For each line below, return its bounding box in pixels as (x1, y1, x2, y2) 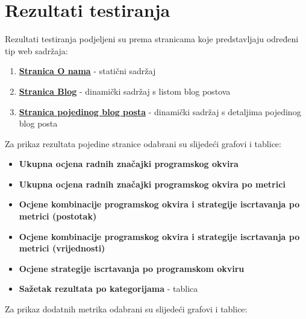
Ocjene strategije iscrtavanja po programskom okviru (19, 262, 245, 274)
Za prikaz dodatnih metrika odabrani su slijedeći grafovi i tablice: (5, 303, 248, 315)
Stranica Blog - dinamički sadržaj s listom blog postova (19, 84, 231, 97)
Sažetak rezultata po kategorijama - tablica (19, 282, 198, 295)
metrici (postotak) (19, 210, 97, 223)
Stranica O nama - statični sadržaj (19, 65, 156, 77)
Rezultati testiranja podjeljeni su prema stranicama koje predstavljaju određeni (5, 33, 299, 45)
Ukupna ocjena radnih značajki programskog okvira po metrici (19, 177, 286, 190)
